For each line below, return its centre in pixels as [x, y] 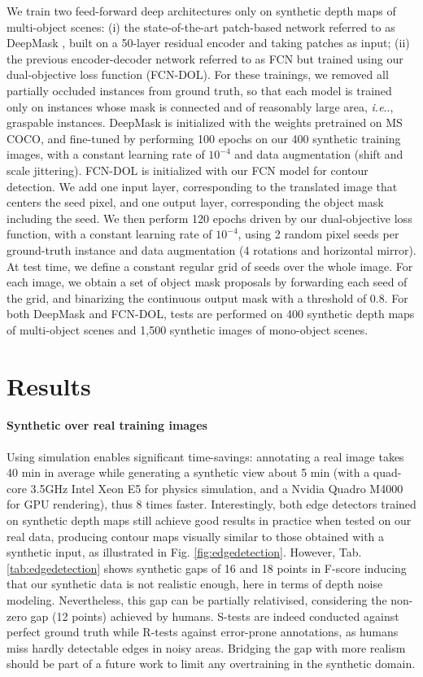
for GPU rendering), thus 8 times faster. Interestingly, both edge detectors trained [211, 504]
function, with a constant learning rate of [109, 234]
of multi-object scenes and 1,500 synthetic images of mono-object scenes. [188, 329]
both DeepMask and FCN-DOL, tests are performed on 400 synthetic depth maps [211, 314]
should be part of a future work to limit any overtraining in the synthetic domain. [211, 664]
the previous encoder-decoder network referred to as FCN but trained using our [205, 58]
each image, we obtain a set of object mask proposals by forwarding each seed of [207, 282]
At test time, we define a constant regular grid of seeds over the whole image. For [210, 266]
